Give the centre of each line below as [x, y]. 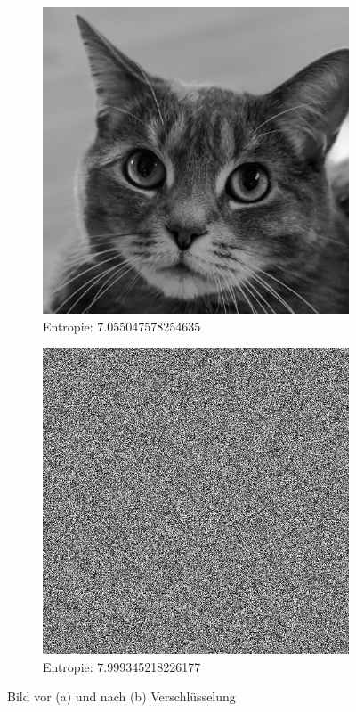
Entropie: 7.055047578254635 [122, 326]
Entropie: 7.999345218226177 [122, 666]
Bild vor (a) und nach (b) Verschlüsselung [121, 696]
